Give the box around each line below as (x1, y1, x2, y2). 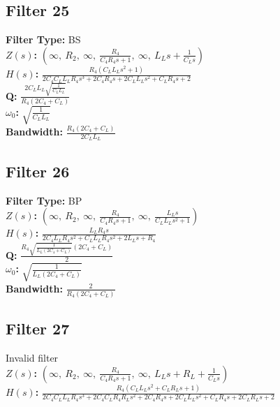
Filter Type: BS (6, 32, 81, 47)
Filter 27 (6, 318, 70, 339)
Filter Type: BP (6, 193, 82, 207)
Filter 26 (6, 160, 70, 182)
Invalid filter (6, 350, 59, 365)
